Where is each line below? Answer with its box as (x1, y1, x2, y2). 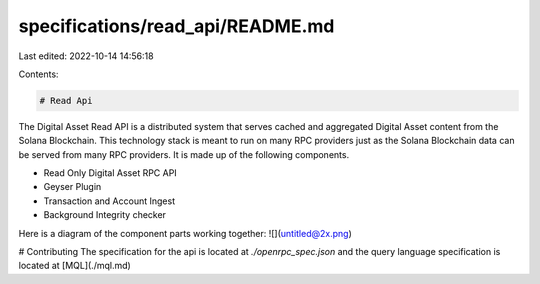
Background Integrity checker (43, 209, 167, 221)
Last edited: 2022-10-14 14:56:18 (18, 50, 154, 62)
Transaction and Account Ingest (43, 195, 175, 207)
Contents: (18, 68, 59, 80)
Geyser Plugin (43, 181, 102, 193)
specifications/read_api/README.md (18, 15, 335, 37)
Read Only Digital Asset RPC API (43, 167, 177, 179)
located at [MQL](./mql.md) (18, 260, 132, 272)
